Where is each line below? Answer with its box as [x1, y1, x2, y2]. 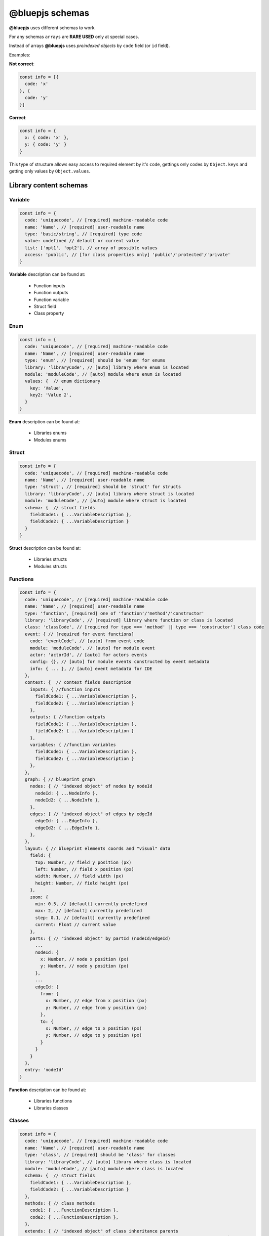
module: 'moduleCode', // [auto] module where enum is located [25, 371, 181, 377]
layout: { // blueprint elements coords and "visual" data [25, 845, 171, 851]
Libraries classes [34, 1105, 69, 1111]
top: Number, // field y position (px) [35, 859, 132, 865]
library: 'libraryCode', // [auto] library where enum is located [25, 364, 189, 370]
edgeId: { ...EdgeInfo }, [35, 818, 98, 824]
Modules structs [34, 563, 67, 569]
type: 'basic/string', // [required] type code [25, 231, 142, 237]
